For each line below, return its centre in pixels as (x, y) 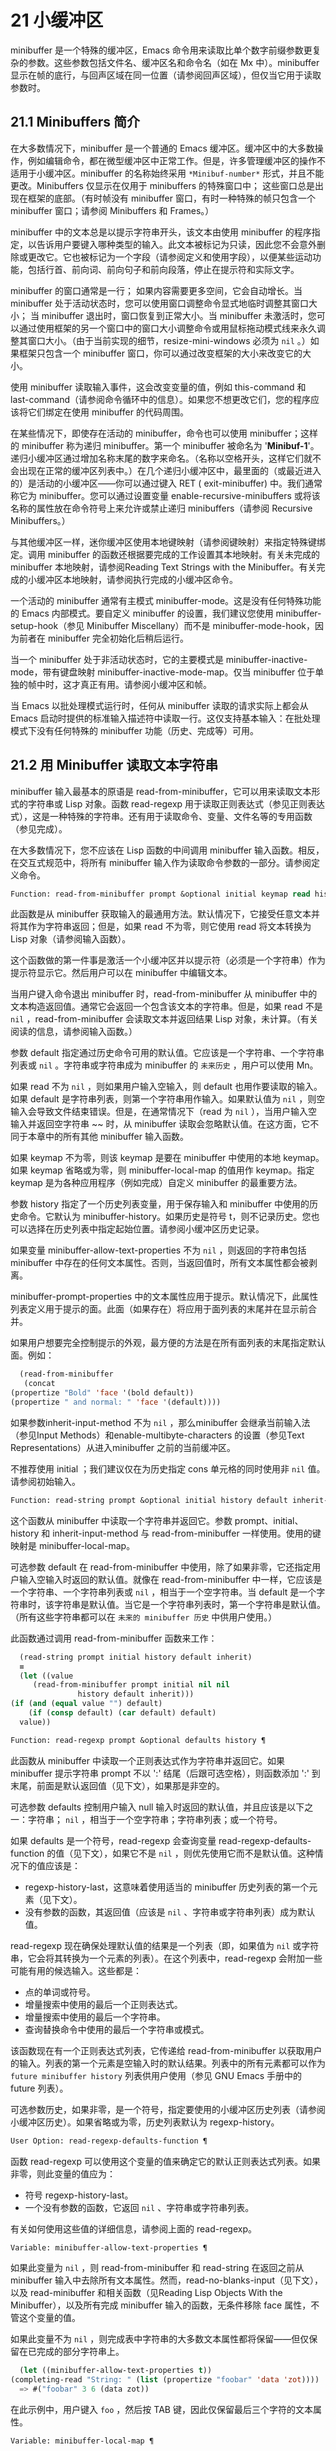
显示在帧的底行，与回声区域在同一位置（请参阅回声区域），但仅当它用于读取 (166, 75)
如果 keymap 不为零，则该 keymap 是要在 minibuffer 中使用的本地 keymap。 (167, 1158)
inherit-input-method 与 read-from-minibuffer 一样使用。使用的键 (187, 1533)
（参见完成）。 (39, 828)
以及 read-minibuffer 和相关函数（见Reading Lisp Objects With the (146, 2293)
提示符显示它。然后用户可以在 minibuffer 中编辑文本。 (121, 973)
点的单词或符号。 (60, 1992)
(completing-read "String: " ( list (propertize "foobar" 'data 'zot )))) (165, 2380)
